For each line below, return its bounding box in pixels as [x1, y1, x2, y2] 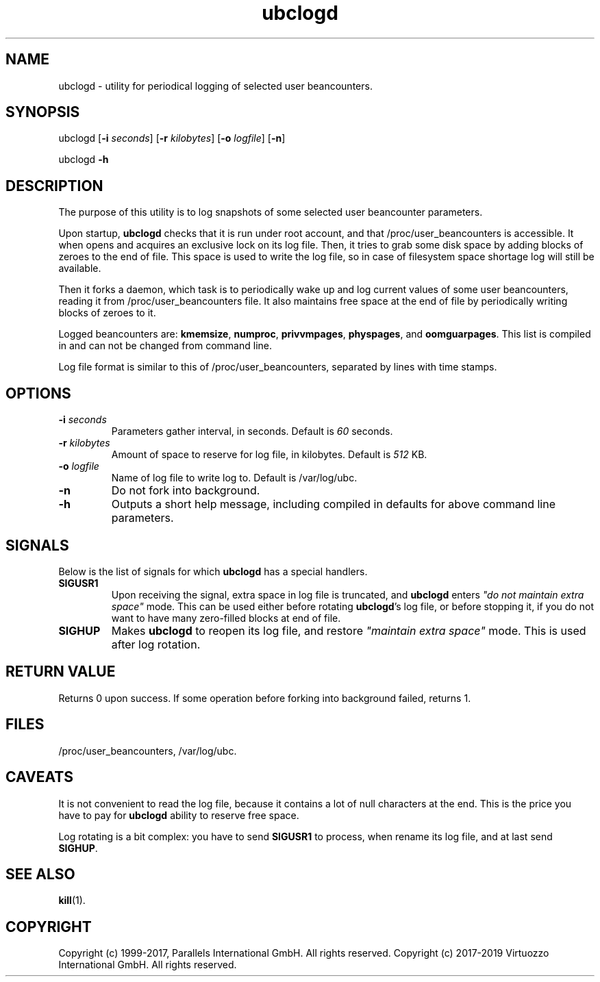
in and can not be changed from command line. [58, 340, 272, 352]
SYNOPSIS [5, 103, 80, 121]
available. [58, 262, 101, 275]
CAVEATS [5, 768, 73, 786]
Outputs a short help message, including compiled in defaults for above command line [111, 497, 555, 512]
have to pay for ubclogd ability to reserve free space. [58, 809, 299, 821]
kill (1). [58, 894, 86, 907]
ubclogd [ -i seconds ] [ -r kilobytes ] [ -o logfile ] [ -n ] [58, 132, 286, 144]
